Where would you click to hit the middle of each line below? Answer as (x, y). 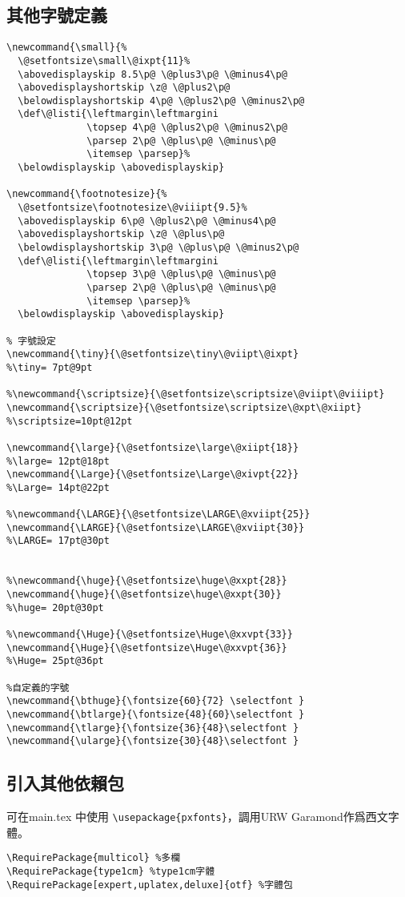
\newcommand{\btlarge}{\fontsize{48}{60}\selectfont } (156, 715)
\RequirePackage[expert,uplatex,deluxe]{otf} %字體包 (150, 885)
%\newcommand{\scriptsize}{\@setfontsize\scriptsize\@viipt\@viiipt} (196, 394)
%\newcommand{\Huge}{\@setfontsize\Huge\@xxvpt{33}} (150, 635)
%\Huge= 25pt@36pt (55, 661)
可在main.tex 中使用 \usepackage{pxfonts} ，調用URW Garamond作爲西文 (197, 817)
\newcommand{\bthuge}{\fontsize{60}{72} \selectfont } (156, 701)
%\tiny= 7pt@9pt (50, 367)
